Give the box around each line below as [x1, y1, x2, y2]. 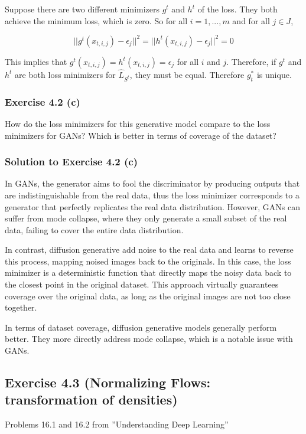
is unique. [256, 68, 292, 80]
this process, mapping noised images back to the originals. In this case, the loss [5, 254, 291, 267]
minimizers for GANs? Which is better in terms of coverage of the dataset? [5, 129, 276, 141]
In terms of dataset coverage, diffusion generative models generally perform [5, 321, 277, 333]
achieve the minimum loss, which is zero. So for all [5, 14, 188, 27]
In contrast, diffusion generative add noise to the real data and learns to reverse [5, 243, 294, 256]
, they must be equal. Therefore [129, 68, 245, 80]
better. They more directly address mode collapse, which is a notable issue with [5, 332, 293, 345]
